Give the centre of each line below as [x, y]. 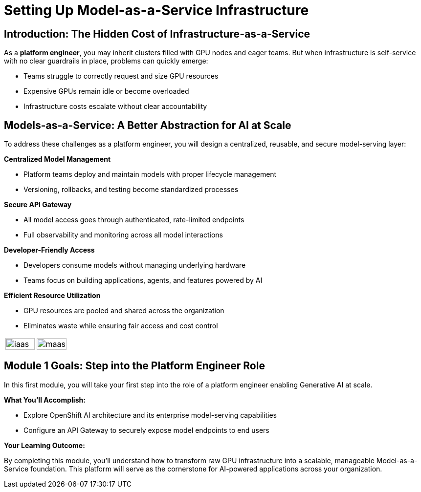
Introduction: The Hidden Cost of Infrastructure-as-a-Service [157, 34]
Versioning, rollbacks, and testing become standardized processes [131, 190]
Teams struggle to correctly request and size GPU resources [121, 76]
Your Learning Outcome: [44, 445]
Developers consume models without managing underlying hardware [135, 265]
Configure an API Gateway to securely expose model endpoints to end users [146, 430]
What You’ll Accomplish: [45, 400]
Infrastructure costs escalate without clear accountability [115, 107]
